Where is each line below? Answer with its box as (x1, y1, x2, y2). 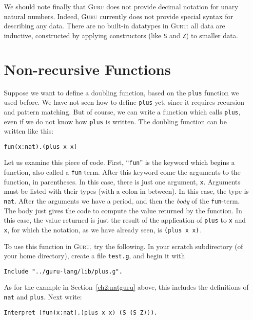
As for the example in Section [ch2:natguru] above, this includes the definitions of (4, 282, 249, 292)
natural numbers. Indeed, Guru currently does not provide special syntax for (4, 11, 233, 21)
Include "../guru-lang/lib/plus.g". (4, 268, 123, 275)
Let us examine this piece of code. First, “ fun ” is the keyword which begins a (4, 157, 235, 167)
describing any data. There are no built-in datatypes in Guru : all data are (4, 21, 225, 31)
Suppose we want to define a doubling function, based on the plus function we (4, 87, 239, 97)
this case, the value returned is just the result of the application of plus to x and (4, 215, 246, 225)
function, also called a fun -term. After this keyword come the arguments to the (4, 167, 241, 177)
